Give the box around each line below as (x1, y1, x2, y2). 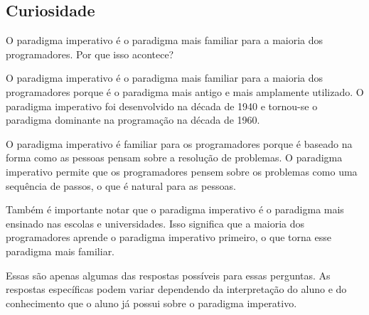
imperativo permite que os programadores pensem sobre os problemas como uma (6, 164, 358, 178)
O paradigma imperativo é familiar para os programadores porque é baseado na (6, 136, 353, 151)
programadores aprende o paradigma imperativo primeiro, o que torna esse (6, 230, 331, 245)
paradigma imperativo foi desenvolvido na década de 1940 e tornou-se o (6, 98, 318, 113)
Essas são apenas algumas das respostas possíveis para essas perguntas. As (6, 267, 331, 282)
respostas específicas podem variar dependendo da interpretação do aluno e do (6, 282, 347, 297)
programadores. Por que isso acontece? (6, 46, 174, 61)
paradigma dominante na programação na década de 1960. (6, 112, 260, 127)
